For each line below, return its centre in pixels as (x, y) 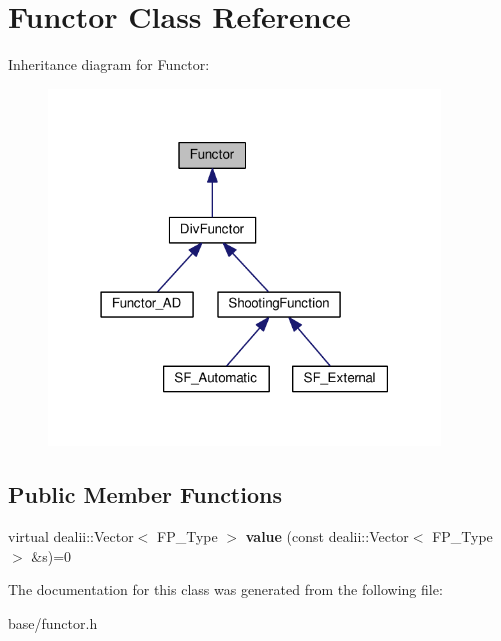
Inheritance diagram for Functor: (109, 64)
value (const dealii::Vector (327, 536)
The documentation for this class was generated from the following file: (225, 589)
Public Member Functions (145, 494)
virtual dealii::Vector (71, 536)
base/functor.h (53, 622)
